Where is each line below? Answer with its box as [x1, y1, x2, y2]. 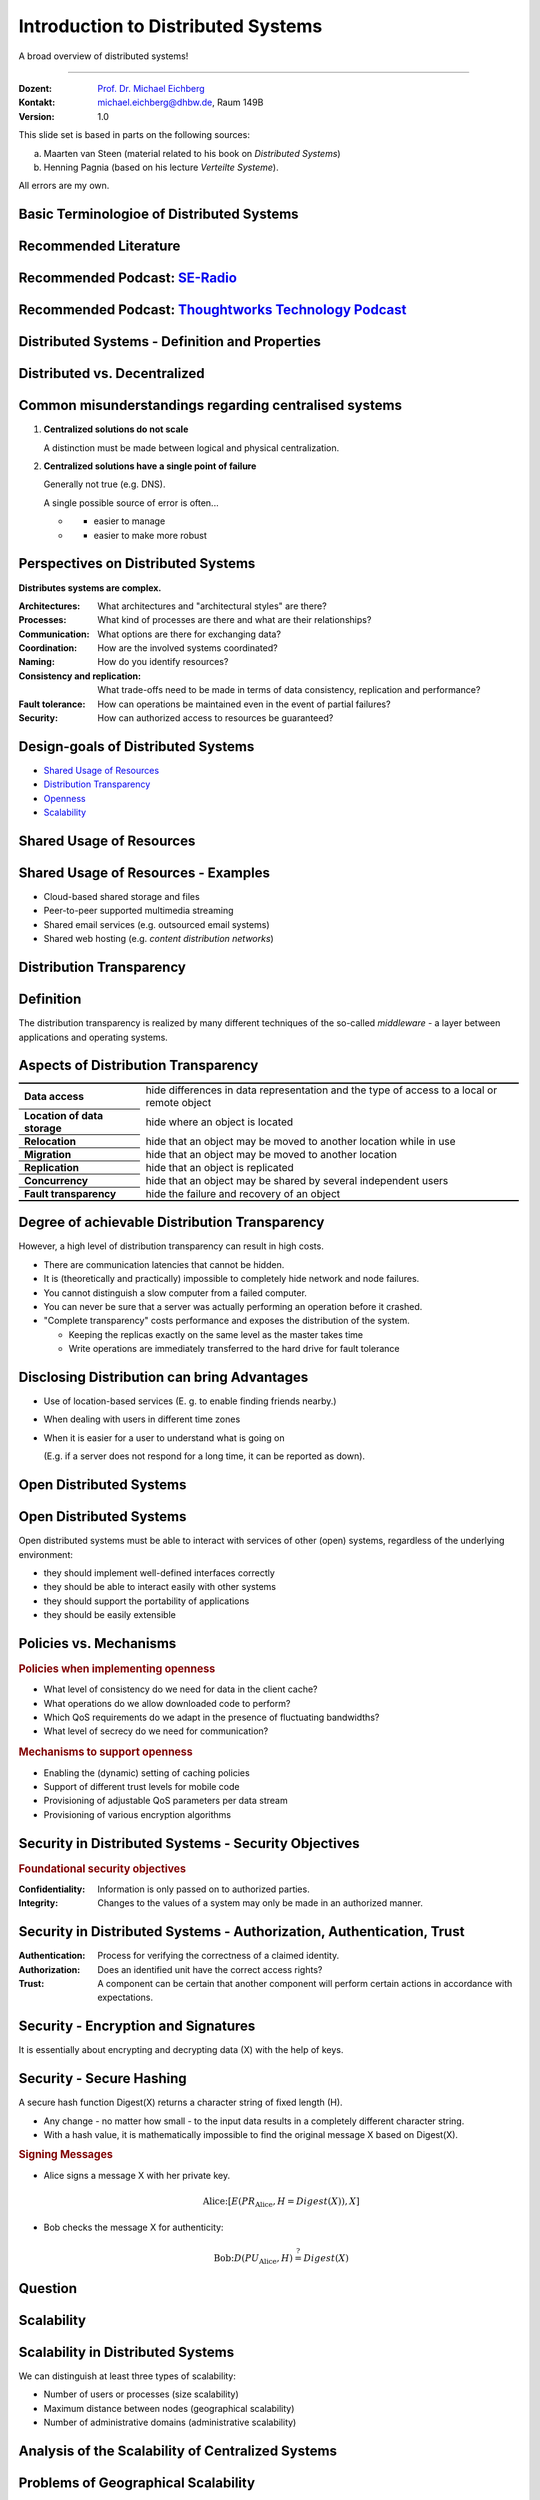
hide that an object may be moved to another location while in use [145, 1134, 456, 1148]
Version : [18, 110, 55, 122]
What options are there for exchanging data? [97, 628, 282, 640]
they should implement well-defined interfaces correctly [43, 1566, 275, 1579]
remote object [145, 1096, 212, 1110]
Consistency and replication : [18, 670, 142, 682]
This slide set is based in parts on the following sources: [18, 129, 250, 141]
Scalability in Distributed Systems [18, 2343, 235, 2360]
